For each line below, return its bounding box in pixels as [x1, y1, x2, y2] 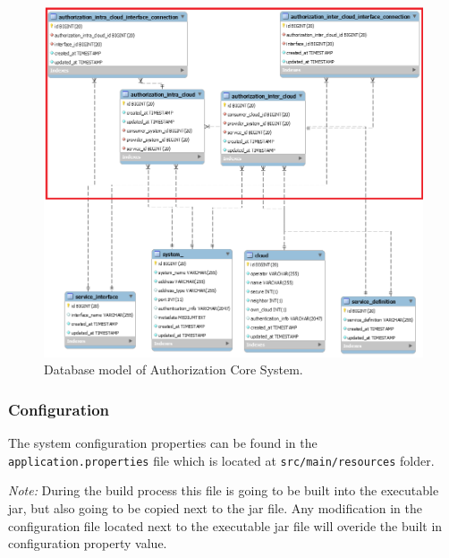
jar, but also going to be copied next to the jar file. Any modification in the [8, 499, 422, 518]
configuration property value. [8, 534, 167, 553]
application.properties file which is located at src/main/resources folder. [8, 451, 435, 469]
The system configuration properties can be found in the [8, 434, 318, 452]
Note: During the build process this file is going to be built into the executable [8, 481, 439, 500]
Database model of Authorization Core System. [44, 360, 303, 379]
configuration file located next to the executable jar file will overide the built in [8, 516, 443, 535]
